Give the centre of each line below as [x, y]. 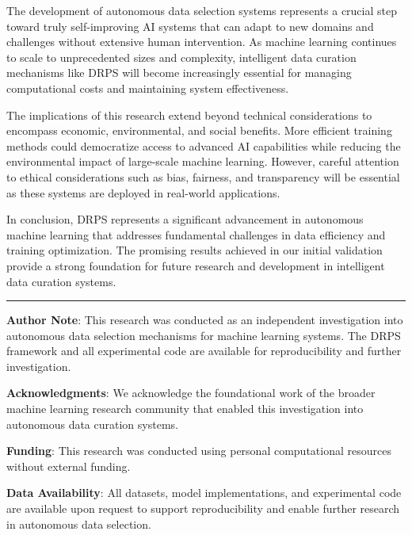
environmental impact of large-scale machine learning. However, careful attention [203, 161]
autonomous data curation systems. [92, 424]
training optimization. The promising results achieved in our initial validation [195, 250]
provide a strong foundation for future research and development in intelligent [196, 265]
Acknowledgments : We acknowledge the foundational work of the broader [191, 393]
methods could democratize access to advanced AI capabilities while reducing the [204, 145]
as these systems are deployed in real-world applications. [143, 192]
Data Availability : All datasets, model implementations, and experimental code [204, 493]
